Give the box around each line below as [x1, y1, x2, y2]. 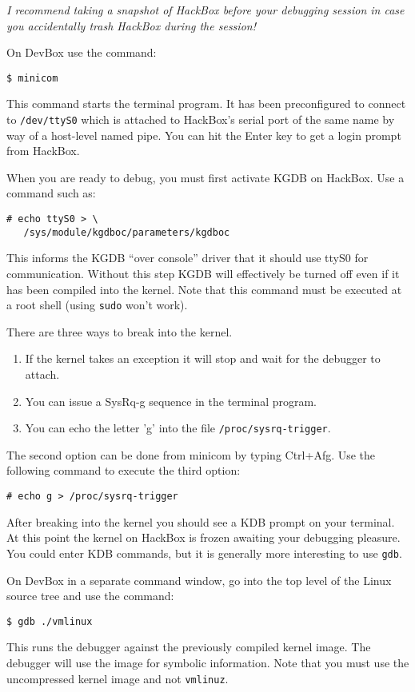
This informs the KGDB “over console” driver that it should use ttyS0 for [6, 249, 369, 266]
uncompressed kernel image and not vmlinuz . [6, 670, 229, 686]
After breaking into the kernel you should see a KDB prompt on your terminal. [6, 513, 395, 530]
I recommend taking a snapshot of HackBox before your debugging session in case [6, 2, 405, 18]
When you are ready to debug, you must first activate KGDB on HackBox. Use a [6, 169, 405, 185]
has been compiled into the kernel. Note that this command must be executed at [6, 280, 402, 297]
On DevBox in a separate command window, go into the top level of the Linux [6, 571, 392, 588]
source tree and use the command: [6, 587, 174, 604]
